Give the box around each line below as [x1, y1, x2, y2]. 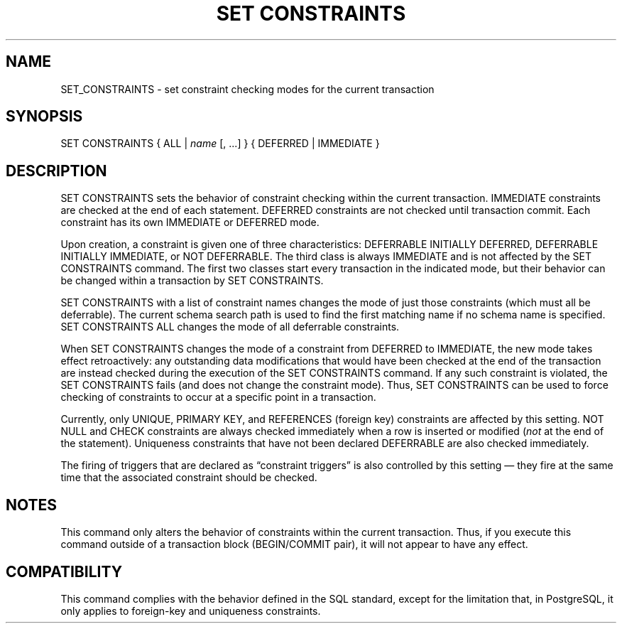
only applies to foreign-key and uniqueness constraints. [60, 604, 321, 617]
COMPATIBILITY [6, 562, 122, 581]
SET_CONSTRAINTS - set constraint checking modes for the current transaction [60, 82, 435, 95]
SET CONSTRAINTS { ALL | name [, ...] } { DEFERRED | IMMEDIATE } [60, 137, 380, 150]
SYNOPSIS [6, 107, 83, 126]
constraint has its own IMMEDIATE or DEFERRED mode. [60, 216, 320, 229]
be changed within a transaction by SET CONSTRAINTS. [60, 274, 324, 287]
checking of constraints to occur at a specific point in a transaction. [60, 391, 376, 404]
